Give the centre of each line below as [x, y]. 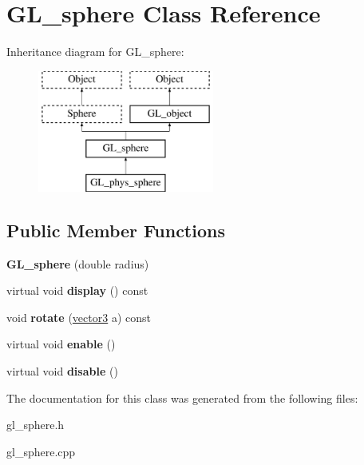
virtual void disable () [62, 371]
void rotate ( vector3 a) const [79, 317]
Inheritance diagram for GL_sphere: [95, 52]
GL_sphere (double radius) [78, 263]
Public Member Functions [116, 230]
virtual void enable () [61, 344]
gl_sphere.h [36, 425]
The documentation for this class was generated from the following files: [182, 397]
